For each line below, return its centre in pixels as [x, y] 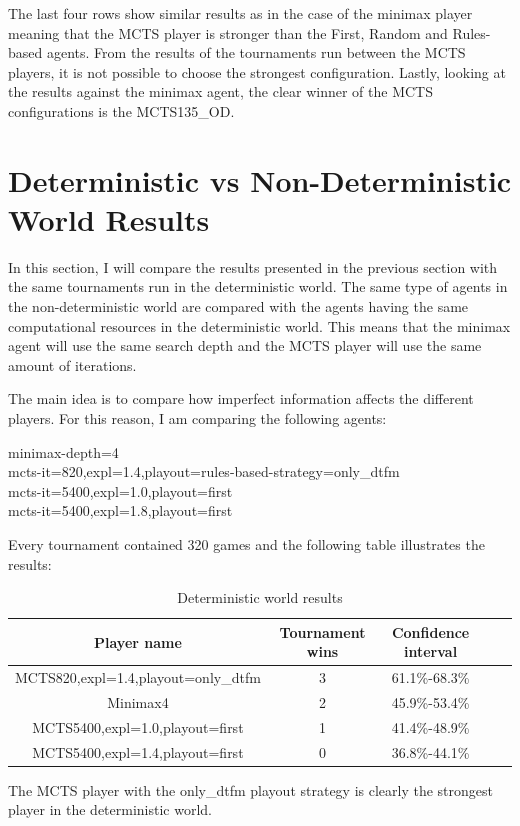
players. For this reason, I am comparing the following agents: [197, 418]
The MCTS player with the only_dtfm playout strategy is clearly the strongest [251, 789]
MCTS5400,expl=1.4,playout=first [138, 751]
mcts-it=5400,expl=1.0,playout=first [120, 490]
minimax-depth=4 [63, 451]
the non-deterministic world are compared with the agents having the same [238, 306]
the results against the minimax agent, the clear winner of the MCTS [220, 91]
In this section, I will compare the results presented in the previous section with [253, 266]
